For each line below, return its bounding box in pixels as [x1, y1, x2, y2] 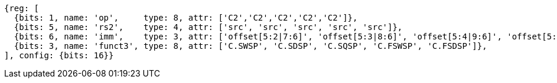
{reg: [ [4, 4, 40, 13]
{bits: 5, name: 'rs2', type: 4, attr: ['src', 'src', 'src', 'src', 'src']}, [14, 22, 403, 32]
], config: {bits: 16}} [4, 51, 114, 60]
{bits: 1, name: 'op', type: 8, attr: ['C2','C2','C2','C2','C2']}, [14, 13, 358, 22]
